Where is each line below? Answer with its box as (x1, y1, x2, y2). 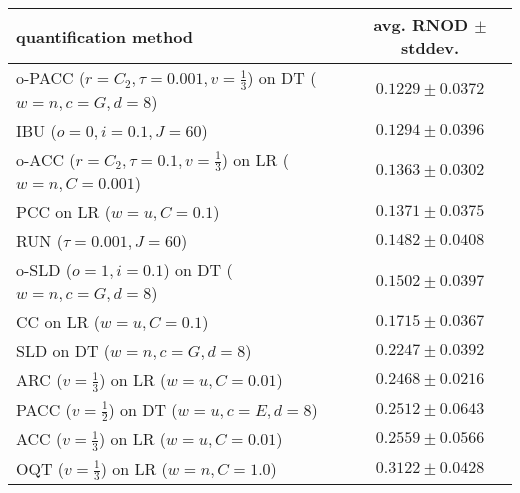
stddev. (401, 36, 460, 59)
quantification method (16, 24, 194, 48)
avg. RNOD (373, 13, 469, 36)
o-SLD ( (16, 258, 73, 282)
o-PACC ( (16, 66, 86, 89)
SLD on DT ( (16, 339, 111, 363)
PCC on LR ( (16, 200, 111, 224)
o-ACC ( (16, 147, 76, 171)
